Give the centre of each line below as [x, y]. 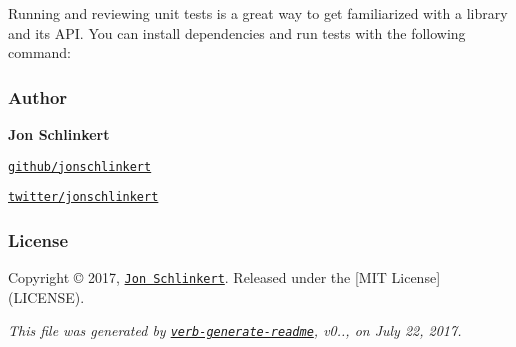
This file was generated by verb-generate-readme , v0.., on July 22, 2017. [235, 330]
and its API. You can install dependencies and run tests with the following [237, 32]
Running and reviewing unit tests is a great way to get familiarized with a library [258, 13]
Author [38, 96]
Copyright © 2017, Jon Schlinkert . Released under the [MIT [197, 277]
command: [39, 52]
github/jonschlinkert [80, 166]
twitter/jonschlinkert [83, 197]
